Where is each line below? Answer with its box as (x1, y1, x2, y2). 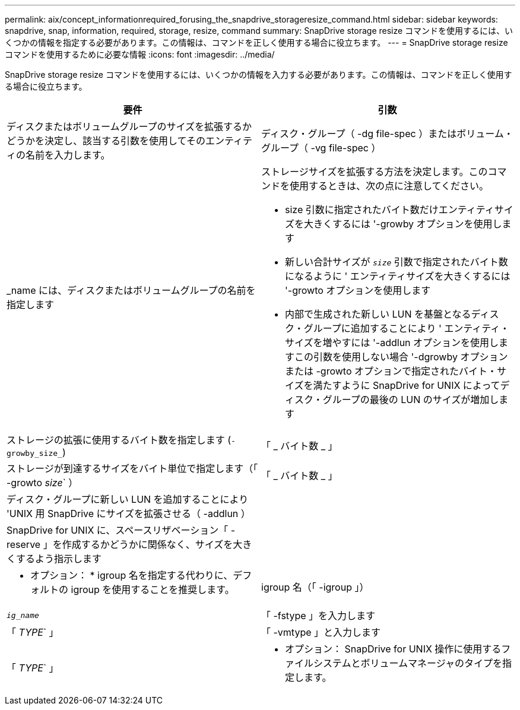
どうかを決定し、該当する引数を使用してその (7, 135, 206, 147)
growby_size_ (7, 449, 62, 458)
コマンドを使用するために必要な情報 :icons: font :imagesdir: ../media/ (5, 49, 275, 59)
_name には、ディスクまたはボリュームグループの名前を (7, 284, 256, 296)
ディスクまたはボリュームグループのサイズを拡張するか (7, 121, 252, 132)
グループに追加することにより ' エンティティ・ (303, 322, 510, 334)
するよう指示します (16, 553, 102, 565)
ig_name (7, 610, 39, 620)
